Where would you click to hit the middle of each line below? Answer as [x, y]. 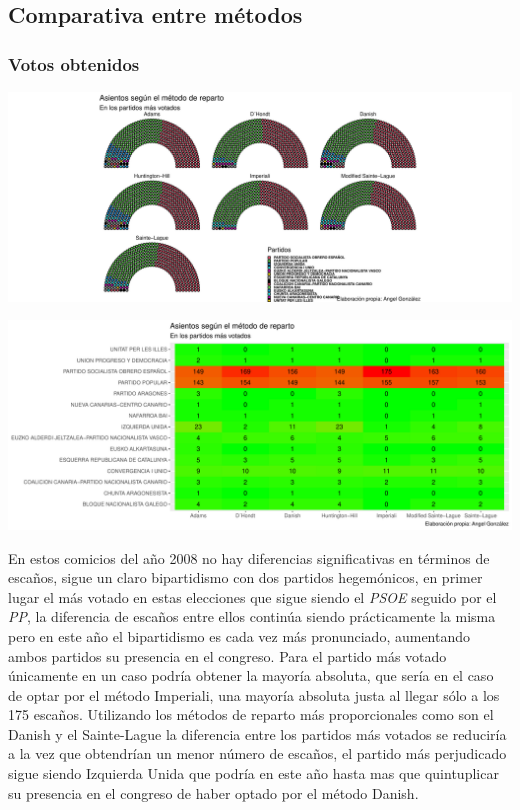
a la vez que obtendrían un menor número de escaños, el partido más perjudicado [257, 753]
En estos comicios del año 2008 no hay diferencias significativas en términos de [249, 557]
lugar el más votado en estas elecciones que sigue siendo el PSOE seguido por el [252, 596]
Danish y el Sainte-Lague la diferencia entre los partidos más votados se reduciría [257, 733]
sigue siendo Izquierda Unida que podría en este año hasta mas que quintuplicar [253, 773]
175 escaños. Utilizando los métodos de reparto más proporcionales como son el [251, 714]
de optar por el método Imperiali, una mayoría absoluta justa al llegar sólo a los [254, 694]
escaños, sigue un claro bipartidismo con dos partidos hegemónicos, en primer [245, 577]
